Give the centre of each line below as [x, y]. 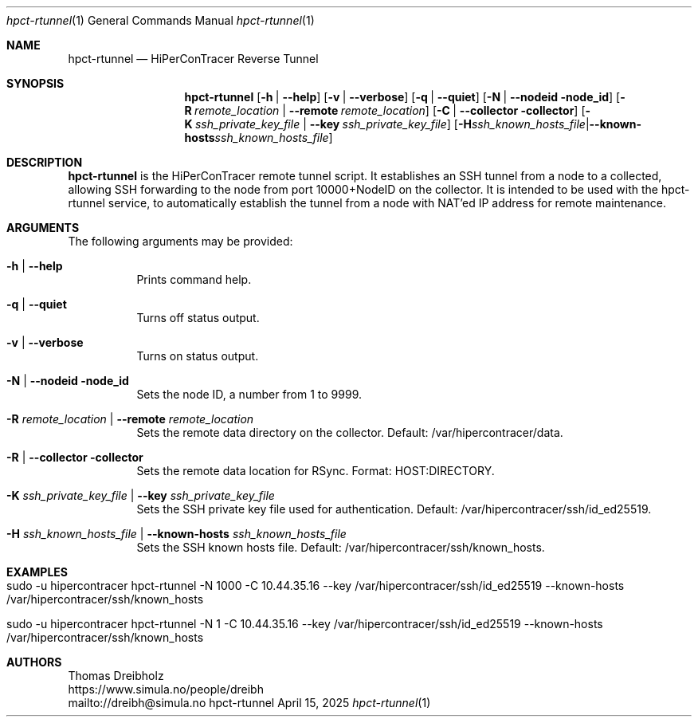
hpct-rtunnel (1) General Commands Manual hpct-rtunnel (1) [161, 20]
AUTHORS [34, 662]
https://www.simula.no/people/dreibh [166, 689]
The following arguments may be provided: [180, 241]
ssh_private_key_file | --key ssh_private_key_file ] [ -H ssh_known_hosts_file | [392, 124]
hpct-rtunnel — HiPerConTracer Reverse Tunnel [193, 59]
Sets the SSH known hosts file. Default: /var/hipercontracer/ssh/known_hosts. [341, 547]
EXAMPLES [37, 572]
